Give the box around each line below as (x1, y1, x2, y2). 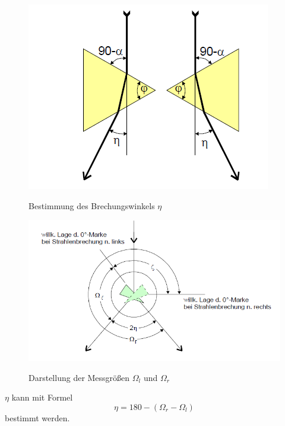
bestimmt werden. (5, 411, 70, 424)
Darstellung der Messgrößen (28, 371, 130, 383)
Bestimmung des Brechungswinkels (28, 199, 155, 212)
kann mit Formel (11, 391, 73, 403)
